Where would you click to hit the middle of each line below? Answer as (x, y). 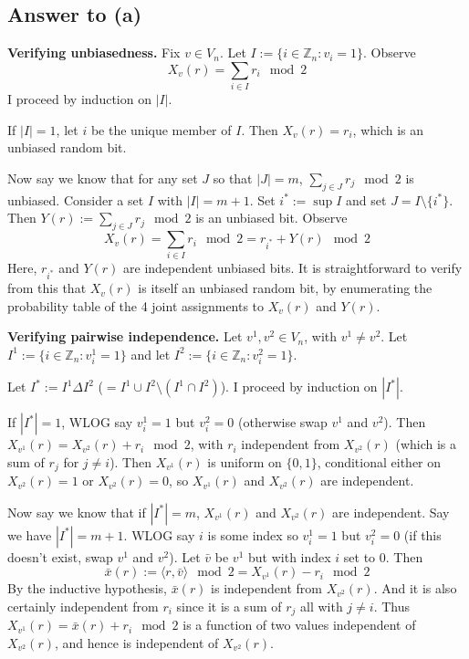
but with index (290, 556)
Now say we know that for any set (103, 178)
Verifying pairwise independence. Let (125, 336)
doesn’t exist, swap (60, 556)
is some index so (253, 534)
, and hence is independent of (136, 642)
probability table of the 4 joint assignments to (136, 305)
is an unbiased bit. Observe (271, 218)
